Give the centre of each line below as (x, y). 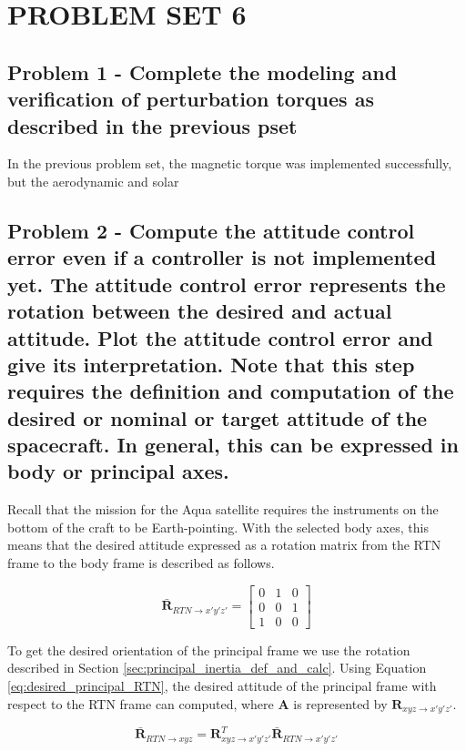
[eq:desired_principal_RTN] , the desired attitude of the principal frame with (222, 685)
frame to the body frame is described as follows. (141, 563)
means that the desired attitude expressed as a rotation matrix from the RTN (224, 545)
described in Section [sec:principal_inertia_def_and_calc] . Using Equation (217, 668)
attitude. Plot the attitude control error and (220, 337)
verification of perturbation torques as (191, 99)
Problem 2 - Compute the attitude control (211, 230)
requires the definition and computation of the (231, 391)
